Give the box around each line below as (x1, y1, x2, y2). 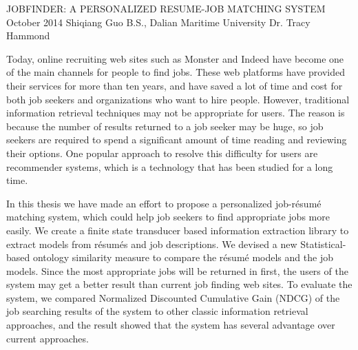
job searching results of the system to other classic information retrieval (6, 304, 308, 318)
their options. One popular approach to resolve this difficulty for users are (6, 145, 318, 160)
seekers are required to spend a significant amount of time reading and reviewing (6, 132, 347, 147)
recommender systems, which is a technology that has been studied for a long (6, 159, 333, 174)
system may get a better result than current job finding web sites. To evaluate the (6, 277, 352, 291)
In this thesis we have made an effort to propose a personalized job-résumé (6, 196, 322, 210)
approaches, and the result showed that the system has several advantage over (6, 318, 335, 332)
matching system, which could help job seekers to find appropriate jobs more (6, 209, 330, 224)
